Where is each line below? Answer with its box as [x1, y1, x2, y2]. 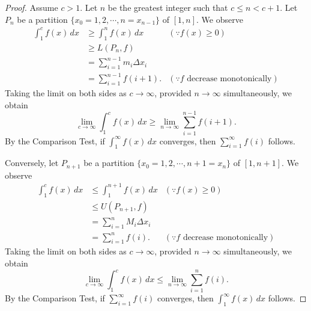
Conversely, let [5, 156, 59, 169]
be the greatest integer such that [107, 1, 228, 13]
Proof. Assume [5, 1, 58, 13]
